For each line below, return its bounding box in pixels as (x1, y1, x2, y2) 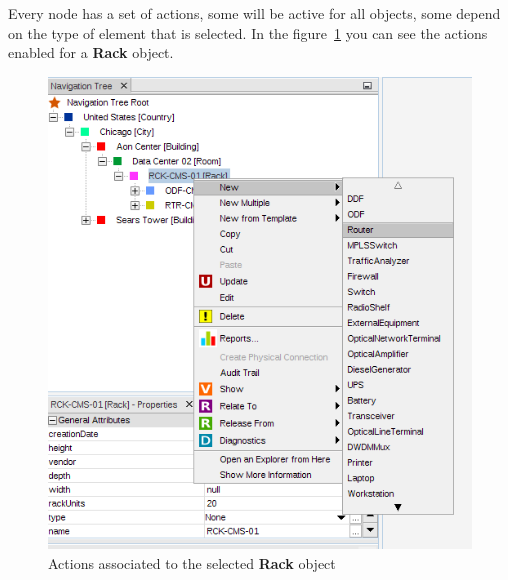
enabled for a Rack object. (8, 42, 174, 63)
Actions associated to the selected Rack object (48, 552, 336, 573)
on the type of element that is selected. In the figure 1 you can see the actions (8, 22, 488, 43)
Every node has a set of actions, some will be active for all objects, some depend (8, 3, 501, 23)
